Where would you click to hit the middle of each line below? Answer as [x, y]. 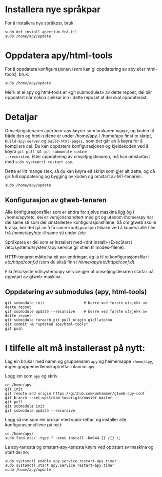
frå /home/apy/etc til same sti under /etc [46, 233]
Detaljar [21, 117]
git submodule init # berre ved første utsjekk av [76, 303]
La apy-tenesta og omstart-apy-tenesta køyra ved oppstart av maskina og [79, 447]
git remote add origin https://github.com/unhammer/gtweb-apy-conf [75, 394]
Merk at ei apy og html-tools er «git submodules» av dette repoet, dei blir [79, 92]
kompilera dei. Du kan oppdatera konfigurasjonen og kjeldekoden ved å [77, 146]
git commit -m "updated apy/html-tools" [47, 324]
